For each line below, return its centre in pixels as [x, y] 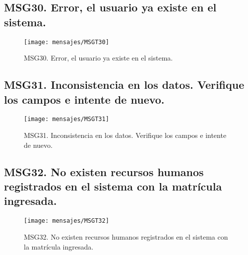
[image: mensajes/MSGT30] [66, 42]
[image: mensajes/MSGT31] [66, 119]
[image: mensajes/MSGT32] [66, 221]
